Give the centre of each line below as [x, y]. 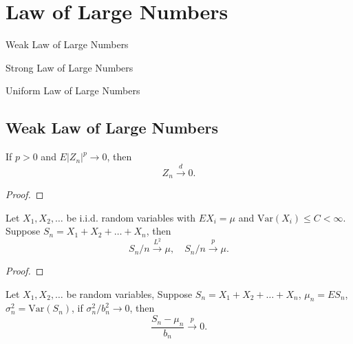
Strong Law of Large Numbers [69, 67]
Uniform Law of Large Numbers [73, 90]
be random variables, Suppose [129, 293]
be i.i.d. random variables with [131, 217]
